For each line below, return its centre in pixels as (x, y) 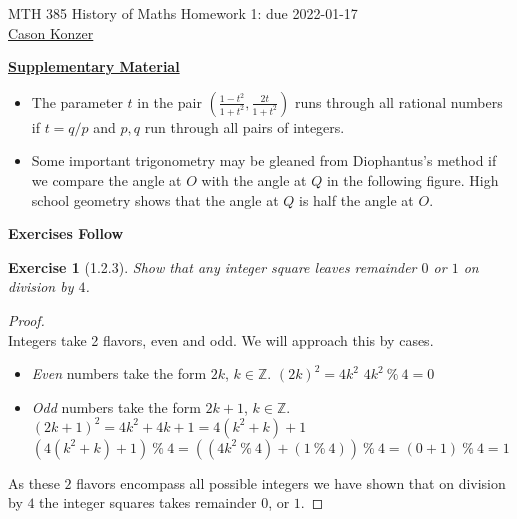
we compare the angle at (106, 179)
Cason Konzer (51, 32)
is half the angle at (356, 199)
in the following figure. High (412, 179)
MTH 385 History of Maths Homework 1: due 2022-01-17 (183, 13)
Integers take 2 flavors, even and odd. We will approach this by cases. (221, 339)
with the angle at (254, 179)
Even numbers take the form (119, 373)
